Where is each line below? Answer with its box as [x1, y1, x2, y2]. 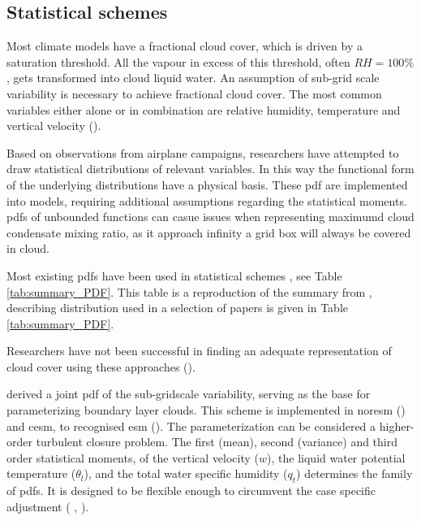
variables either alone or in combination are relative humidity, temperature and [6, 101, 401, 118]
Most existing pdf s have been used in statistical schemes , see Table [6, 267, 342, 284]
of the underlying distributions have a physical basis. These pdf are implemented [6, 176, 408, 193]
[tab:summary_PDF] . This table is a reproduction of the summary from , [6, 283, 372, 300]
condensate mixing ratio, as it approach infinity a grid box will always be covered [6, 224, 411, 241]
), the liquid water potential [267, 449, 406, 466]
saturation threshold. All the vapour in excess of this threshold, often [6, 53, 350, 70]
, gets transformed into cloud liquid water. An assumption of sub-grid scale [6, 69, 380, 86]
